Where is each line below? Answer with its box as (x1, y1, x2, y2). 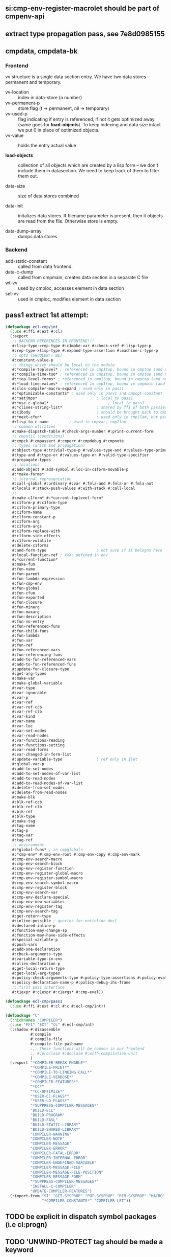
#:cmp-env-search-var (12, 889, 58, 895)
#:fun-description (12, 614, 51, 619)
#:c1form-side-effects (12, 534, 60, 539)
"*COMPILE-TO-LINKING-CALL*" (30, 1070, 93, 1075)
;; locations (12, 462, 40, 467)
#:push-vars (12, 942, 38, 947)
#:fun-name (12, 567, 36, 572)
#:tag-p (12, 828, 28, 833)
